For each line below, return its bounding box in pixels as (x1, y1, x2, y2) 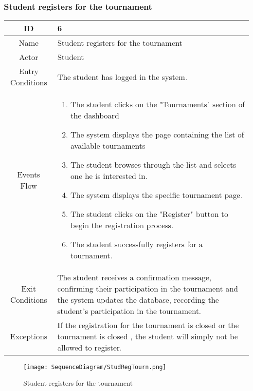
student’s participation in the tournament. (57, 305, 201, 317)
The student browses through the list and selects (71, 159, 236, 171)
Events (17, 168, 40, 180)
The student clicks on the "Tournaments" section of (71, 98, 245, 110)
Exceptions (10, 331, 48, 342)
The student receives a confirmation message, (57, 272, 212, 283)
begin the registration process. (71, 219, 174, 231)
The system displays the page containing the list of (71, 129, 244, 140)
